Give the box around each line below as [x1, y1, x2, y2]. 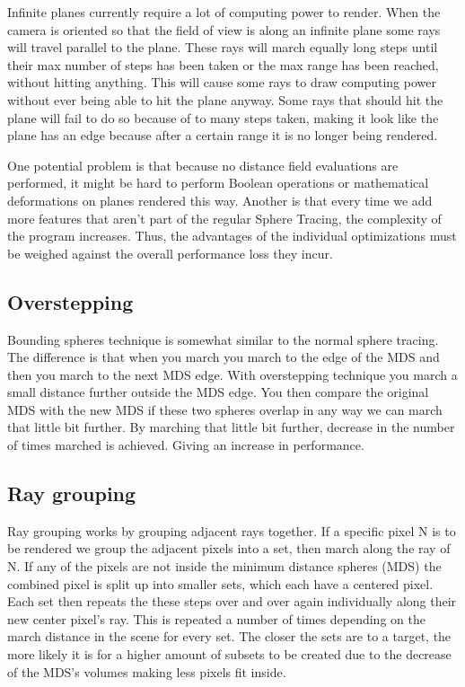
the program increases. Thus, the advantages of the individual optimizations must [7, 226, 457, 245]
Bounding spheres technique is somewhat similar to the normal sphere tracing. [7, 330, 439, 348]
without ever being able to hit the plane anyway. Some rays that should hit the [7, 90, 443, 109]
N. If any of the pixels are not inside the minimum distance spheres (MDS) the [7, 557, 442, 576]
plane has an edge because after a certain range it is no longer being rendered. [7, 126, 438, 145]
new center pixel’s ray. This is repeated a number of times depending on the [7, 609, 426, 628]
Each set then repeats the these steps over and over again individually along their [7, 592, 457, 611]
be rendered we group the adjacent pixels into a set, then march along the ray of [7, 539, 451, 558]
